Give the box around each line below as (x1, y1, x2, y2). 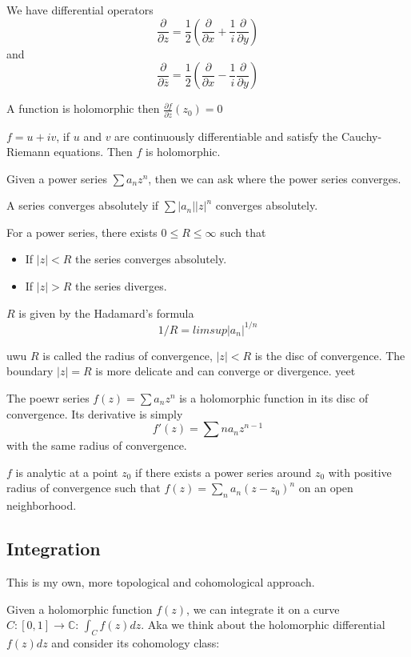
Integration (6, 536, 101, 561)
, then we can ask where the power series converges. (148, 170, 401, 186)
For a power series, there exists (6, 223, 158, 240)
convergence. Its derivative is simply (6, 405, 183, 422)
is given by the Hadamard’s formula (18, 304, 194, 321)
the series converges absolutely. (75, 250, 227, 267)
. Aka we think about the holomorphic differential (141, 616, 385, 633)
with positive (328, 463, 392, 480)
